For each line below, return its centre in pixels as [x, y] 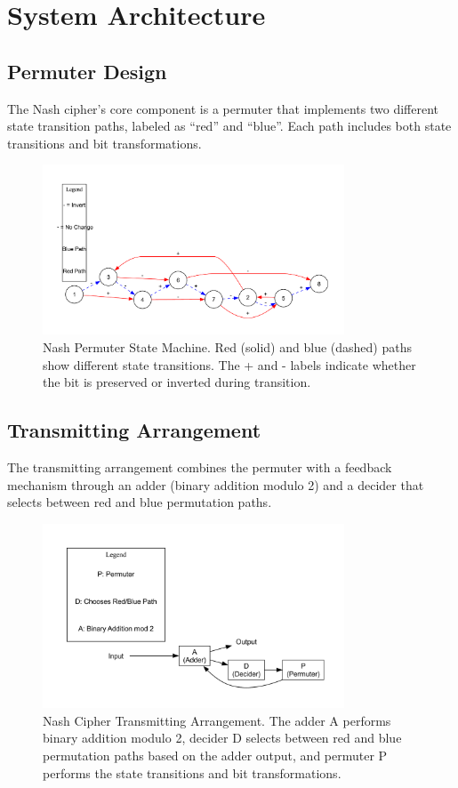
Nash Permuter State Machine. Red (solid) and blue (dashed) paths [227, 347]
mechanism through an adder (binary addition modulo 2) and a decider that [216, 484]
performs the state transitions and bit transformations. [192, 772]
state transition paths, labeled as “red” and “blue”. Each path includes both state [229, 126]
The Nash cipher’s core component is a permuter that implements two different [223, 108]
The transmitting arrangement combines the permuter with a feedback [200, 467]
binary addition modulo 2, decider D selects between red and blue [222, 738]
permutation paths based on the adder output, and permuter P [215, 755]
